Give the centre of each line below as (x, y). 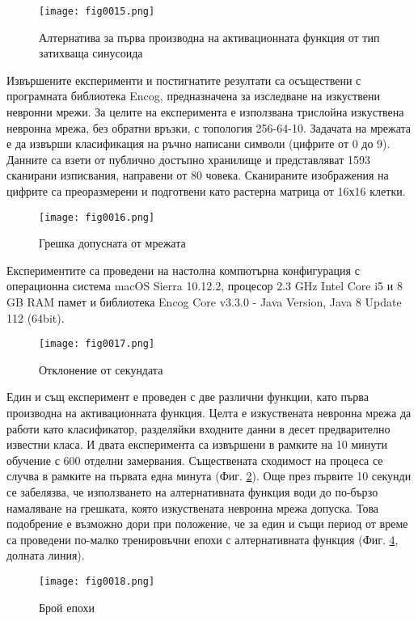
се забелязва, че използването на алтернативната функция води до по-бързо (192, 492)
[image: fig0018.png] (97, 581)
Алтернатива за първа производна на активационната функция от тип (209, 37)
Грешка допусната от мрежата (112, 243)
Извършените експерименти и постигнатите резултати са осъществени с (184, 80)
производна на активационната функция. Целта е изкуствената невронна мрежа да (209, 413)
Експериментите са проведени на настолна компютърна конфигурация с (183, 270)
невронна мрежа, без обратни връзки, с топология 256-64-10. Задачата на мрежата (209, 127)
